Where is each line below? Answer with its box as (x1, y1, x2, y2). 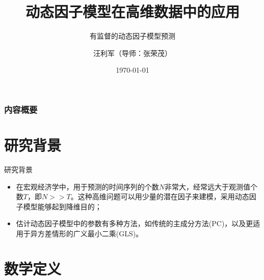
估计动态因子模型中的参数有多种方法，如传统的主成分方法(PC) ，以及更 (16, 218, 253, 229)
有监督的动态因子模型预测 (90, 30, 175, 41)
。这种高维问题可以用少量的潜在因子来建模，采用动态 (70, 191, 249, 202)
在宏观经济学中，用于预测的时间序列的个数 (16, 181, 159, 192)
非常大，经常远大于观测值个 (165, 181, 258, 192)
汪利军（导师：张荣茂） (93, 47, 172, 58)
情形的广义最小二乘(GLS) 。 (51, 228, 143, 238)
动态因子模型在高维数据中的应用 (25, 1, 240, 22)
